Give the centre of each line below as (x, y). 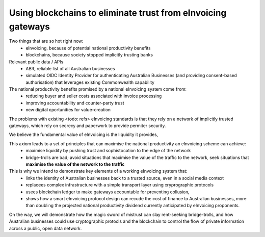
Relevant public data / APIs (36, 62)
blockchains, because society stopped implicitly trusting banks (89, 55)
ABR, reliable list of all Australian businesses (70, 68)
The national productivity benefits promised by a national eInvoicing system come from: (98, 89)
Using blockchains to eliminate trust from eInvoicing (118, 13)
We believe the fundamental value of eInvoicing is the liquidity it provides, (83, 134)
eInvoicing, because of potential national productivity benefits (88, 48)
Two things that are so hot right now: (46, 41)
